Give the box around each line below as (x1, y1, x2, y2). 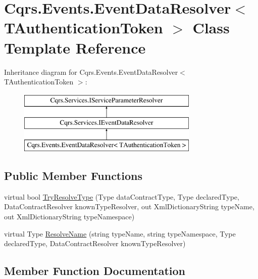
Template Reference (4, 37, 146, 58)
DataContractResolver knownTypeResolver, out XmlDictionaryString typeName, (4, 201, 254, 212)
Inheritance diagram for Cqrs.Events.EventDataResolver (4, 66, 178, 77)
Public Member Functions (4, 168, 142, 183)
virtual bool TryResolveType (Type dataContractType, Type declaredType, (4, 191, 239, 202)
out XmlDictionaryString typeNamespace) (4, 211, 135, 222)
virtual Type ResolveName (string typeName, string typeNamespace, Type (4, 228, 236, 239)
